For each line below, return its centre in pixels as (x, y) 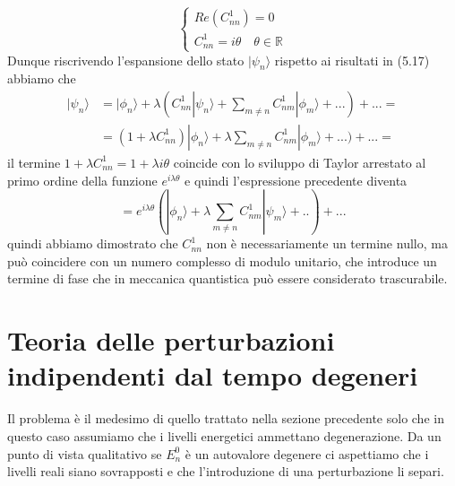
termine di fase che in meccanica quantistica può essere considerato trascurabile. (227, 278)
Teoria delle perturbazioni (171, 340)
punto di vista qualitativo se (85, 453)
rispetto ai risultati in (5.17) (352, 60)
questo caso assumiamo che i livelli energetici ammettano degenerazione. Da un (224, 435)
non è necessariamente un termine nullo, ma (327, 243)
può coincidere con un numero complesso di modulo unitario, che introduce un (222, 260)
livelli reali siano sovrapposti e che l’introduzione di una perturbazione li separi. (226, 471)
